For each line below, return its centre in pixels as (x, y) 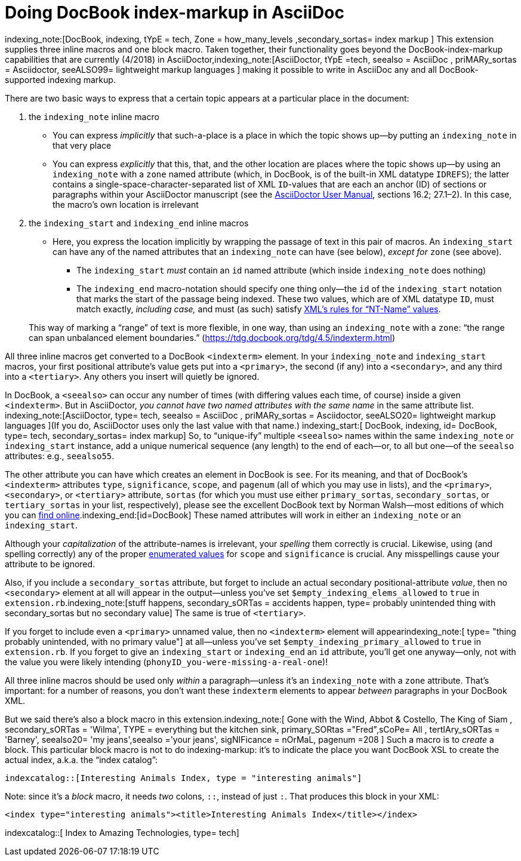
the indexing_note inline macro (94, 116)
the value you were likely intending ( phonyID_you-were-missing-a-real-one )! (167, 662)
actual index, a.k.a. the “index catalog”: (81, 759)
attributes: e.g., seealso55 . (60, 456)
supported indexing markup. (60, 79)
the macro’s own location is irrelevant (126, 204)
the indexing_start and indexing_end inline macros (139, 223)
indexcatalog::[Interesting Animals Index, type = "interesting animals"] (184, 778)
